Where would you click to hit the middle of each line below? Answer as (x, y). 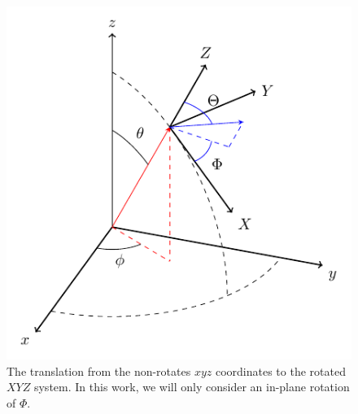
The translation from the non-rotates (99, 370)
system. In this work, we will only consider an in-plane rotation (192, 387)
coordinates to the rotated (280, 370)
